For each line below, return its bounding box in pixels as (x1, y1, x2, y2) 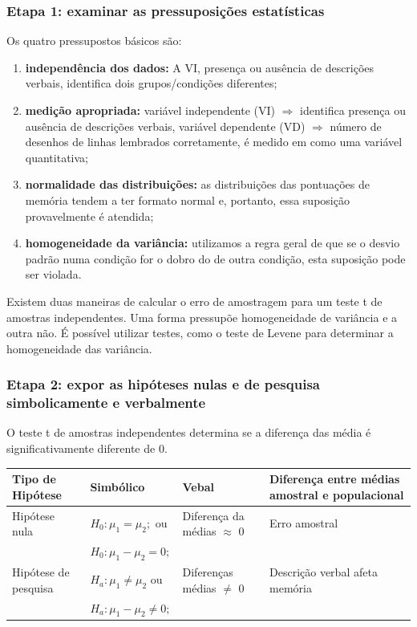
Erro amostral (269, 515, 338, 531)
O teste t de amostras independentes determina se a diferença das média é (6, 424, 371, 441)
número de (330, 117, 382, 134)
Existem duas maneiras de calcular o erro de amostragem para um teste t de (6, 292, 383, 309)
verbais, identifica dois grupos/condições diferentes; (25, 75, 277, 92)
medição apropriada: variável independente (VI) (25, 102, 276, 118)
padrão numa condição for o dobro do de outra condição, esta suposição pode (25, 250, 406, 267)
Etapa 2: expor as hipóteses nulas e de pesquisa (6, 374, 320, 394)
